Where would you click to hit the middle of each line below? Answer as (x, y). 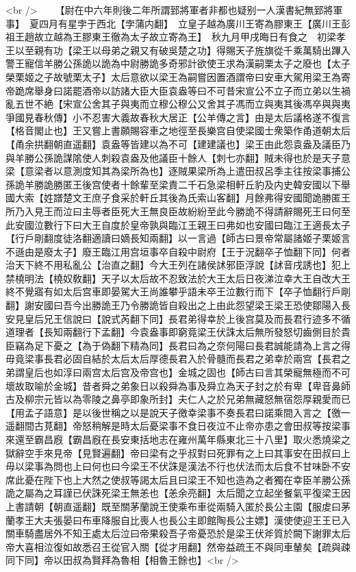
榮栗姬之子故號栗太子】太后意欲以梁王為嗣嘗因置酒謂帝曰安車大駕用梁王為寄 (178, 76)
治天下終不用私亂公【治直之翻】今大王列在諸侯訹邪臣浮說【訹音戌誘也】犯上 (178, 265)
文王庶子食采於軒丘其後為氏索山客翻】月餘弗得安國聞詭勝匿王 (211, 198)
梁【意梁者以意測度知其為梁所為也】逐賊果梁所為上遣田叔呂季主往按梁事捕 (173, 171)
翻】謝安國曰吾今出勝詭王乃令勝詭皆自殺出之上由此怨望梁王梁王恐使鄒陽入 (173, 305)
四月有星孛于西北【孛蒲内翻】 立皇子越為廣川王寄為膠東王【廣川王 (190, 23)
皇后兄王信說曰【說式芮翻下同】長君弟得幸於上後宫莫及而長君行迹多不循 (187, 318)
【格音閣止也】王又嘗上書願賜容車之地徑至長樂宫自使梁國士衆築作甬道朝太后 (178, 130)
